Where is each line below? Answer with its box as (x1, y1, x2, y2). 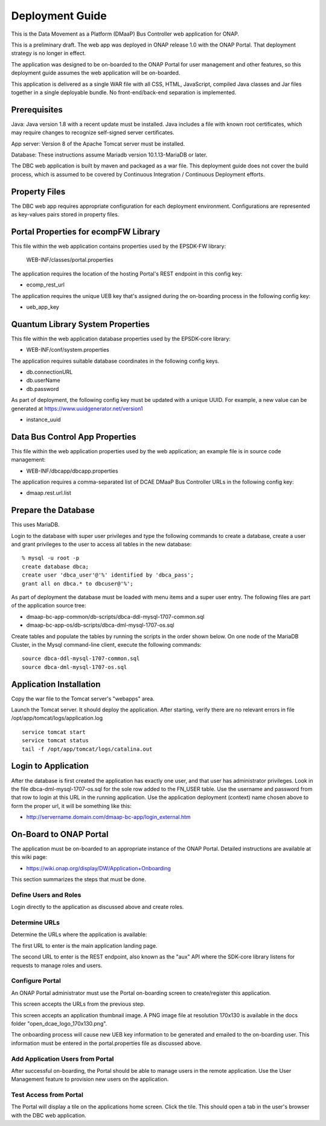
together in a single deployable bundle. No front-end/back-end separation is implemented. (11, 88, 237, 96)
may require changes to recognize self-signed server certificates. (11, 129, 174, 136)
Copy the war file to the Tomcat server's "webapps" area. (11, 695, 155, 702)
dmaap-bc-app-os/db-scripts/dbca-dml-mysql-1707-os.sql (26, 621, 174, 629)
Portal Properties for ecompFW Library (11, 227, 161, 237)
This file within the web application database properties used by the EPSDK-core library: (11, 335, 231, 342)
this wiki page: (11, 853, 48, 861)
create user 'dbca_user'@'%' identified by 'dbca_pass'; (22, 572, 194, 578)
